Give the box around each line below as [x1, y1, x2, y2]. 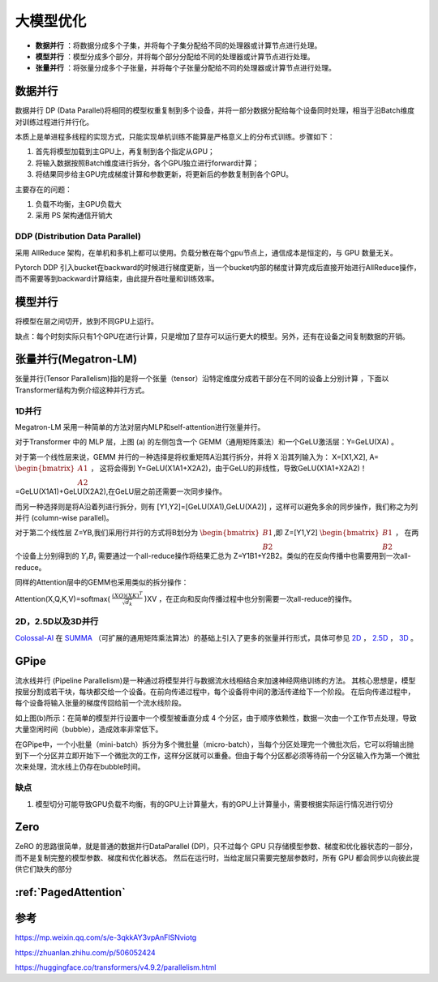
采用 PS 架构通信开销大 [35, 211, 113, 221]
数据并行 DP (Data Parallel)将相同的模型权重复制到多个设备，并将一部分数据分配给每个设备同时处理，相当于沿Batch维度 [15, 105, 415, 115]
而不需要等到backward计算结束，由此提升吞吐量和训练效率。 [15, 274, 219, 284]
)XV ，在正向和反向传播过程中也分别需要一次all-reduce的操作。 [144, 594, 357, 603]
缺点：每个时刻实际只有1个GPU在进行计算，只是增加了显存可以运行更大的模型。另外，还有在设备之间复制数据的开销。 [15, 331, 410, 341]
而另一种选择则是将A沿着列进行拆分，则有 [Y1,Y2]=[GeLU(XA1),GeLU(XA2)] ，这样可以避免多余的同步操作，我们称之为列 [15, 501, 418, 511]
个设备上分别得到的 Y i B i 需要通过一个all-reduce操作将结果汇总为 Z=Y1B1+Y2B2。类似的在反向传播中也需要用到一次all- [15, 551, 411, 563]
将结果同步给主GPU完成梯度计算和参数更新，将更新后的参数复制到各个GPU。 [35, 169, 294, 179]
